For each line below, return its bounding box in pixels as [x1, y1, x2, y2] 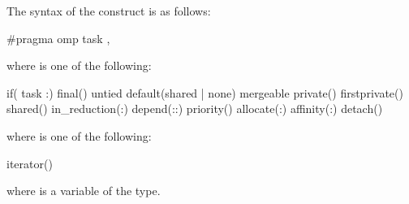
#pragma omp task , [6, 29, 110, 46]
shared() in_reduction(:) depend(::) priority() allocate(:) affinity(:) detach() [6, 100, 383, 117]
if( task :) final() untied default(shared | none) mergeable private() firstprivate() [6, 84, 403, 101]
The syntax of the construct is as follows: [6, 2, 211, 19]
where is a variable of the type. [6, 182, 161, 199]
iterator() [6, 154, 53, 171]
